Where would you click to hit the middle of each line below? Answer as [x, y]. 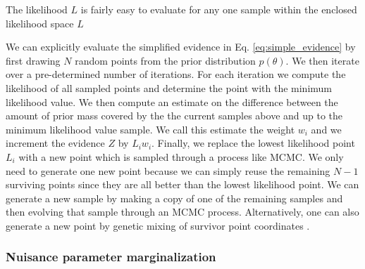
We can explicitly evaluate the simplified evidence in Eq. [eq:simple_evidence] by [181, 47]
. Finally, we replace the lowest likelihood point [253, 143]
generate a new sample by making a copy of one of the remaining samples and [174, 198]
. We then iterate [322, 60]
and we [326, 129]
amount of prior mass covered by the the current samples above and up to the [174, 116]
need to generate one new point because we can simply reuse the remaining [168, 170]
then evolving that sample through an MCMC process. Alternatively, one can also [182, 212]
